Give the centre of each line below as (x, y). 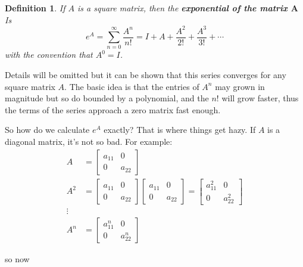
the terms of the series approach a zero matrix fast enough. (113, 109)
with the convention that (49, 55)
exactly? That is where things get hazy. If (180, 130)
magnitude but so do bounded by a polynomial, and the (107, 98)
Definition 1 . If (35, 8)
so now (17, 259)
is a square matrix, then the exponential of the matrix (182, 8)
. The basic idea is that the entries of (132, 86)
